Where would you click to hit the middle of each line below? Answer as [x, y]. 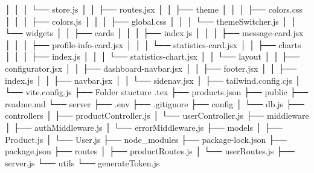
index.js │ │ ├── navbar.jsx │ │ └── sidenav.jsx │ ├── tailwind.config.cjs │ [153, 80]
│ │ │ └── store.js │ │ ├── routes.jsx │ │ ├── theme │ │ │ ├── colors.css [154, 9]
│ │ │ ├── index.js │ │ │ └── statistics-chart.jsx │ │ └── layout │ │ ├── [152, 56]
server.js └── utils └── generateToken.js [82, 162]
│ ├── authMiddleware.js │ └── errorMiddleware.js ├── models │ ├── [144, 127]
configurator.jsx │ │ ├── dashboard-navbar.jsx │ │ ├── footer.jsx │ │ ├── [151, 68]
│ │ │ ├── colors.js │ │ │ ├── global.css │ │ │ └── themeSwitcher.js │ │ [151, 21]
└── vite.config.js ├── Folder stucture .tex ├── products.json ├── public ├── [157, 92]
